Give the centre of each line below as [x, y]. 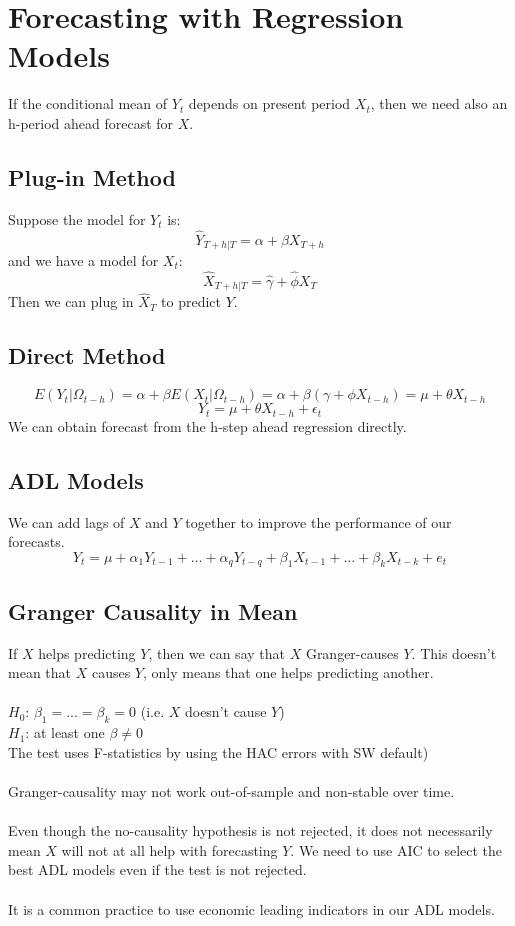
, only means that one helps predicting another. [288, 672]
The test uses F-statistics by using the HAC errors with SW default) [218, 751]
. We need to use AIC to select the [396, 849]
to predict [191, 301]
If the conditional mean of [88, 103]
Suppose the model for [77, 218]
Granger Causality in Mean [153, 610]
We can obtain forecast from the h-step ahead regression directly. [207, 425]
